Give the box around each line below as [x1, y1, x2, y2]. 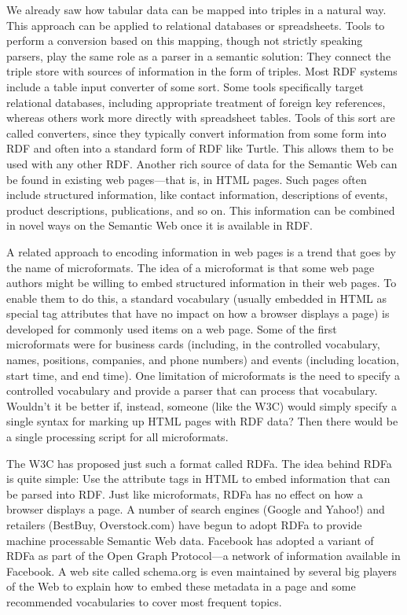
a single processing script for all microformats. [6, 429, 229, 445]
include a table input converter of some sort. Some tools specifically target [6, 78, 365, 94]
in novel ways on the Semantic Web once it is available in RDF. [6, 217, 313, 234]
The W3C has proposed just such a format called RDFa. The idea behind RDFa [6, 455, 392, 471]
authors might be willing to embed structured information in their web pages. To [6, 274, 397, 291]
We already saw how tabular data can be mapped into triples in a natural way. [6, 2, 387, 17]
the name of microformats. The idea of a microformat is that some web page [6, 259, 375, 275]
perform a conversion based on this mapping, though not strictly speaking [6, 32, 363, 49]
